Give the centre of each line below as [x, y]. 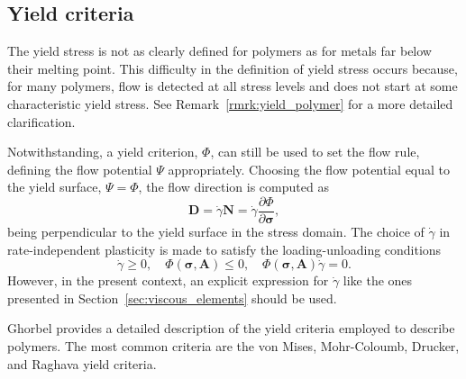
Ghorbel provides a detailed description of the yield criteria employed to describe [231, 328]
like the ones [378, 280]
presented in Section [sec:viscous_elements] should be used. [172, 298]
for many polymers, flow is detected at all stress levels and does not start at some [233, 86]
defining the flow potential [80, 169]
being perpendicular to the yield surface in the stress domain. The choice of [216, 232]
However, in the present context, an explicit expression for [168, 280]
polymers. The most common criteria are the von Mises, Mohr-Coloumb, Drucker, [233, 345]
